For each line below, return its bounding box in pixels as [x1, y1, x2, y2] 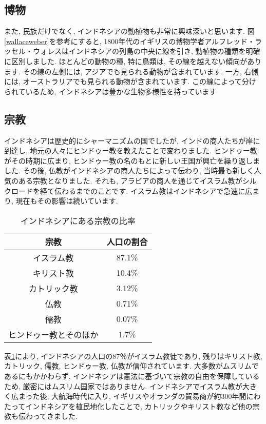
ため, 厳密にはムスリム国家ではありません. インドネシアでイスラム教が [4, 380, 242, 391]
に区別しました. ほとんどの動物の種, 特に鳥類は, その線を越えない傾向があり [4, 55, 262, 66]
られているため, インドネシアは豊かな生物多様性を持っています [4, 86, 217, 96]
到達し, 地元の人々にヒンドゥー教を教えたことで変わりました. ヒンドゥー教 [4, 145, 257, 156]
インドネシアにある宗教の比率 [20, 214, 136, 227]
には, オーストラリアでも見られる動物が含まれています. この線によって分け [4, 76, 256, 87]
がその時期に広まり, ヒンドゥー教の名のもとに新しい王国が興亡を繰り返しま [4, 155, 260, 166]
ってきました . [32, 411, 78, 421]
